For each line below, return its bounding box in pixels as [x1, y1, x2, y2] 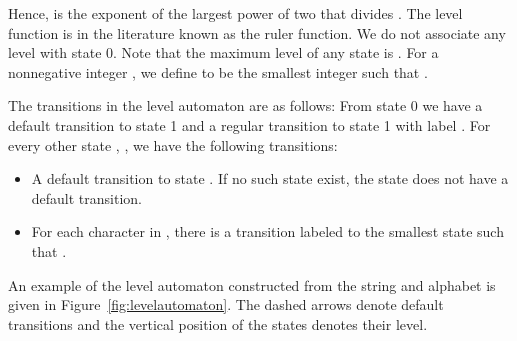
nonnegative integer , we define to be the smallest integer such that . [8, 61, 428, 82]
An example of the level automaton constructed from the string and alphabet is [8, 274, 496, 295]
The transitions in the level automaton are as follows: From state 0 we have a [8, 95, 483, 116]
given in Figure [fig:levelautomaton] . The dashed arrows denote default [8, 294, 444, 315]
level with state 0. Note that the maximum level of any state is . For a [8, 42, 439, 63]
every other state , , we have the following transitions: [8, 134, 338, 155]
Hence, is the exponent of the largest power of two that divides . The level [8, 3, 463, 23]
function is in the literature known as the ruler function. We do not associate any [8, 22, 506, 43]
